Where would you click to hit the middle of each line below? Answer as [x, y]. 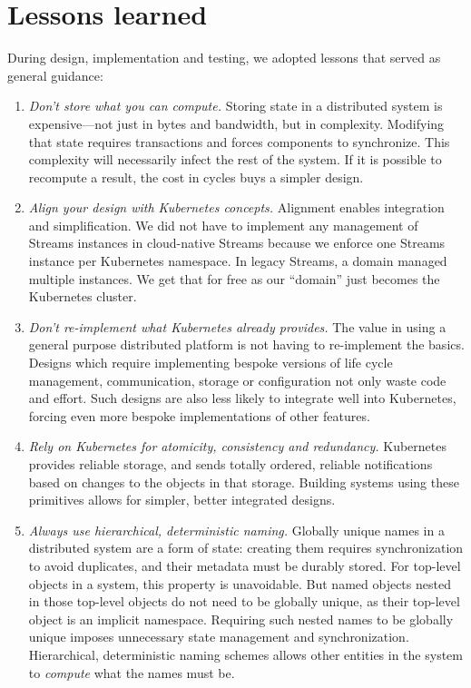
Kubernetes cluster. [83, 296]
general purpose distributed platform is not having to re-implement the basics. [246, 344]
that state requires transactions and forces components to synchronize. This [239, 141]
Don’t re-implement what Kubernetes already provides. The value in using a [237, 326]
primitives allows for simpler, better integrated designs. [182, 500]
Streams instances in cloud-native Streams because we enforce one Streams [237, 243]
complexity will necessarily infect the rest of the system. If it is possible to [235, 159]
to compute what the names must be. [132, 672]
